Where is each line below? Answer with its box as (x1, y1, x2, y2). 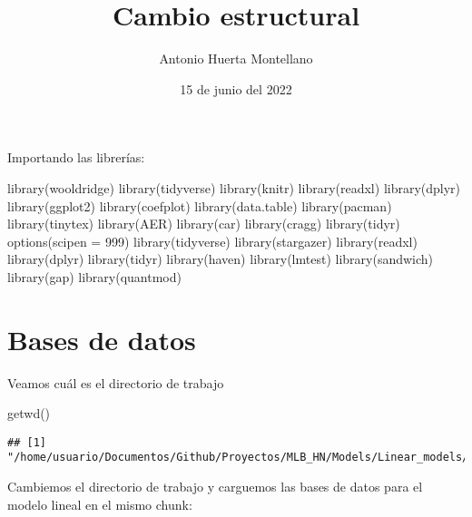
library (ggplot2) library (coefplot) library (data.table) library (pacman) (7, 196, 392, 215)
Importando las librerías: (7, 148, 145, 167)
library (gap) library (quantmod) (7, 267, 182, 286)
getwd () (7, 404, 51, 423)
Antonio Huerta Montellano (159, 49, 313, 68)
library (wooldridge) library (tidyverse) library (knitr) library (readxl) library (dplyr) (7, 178, 461, 197)
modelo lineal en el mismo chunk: (7, 494, 192, 513)
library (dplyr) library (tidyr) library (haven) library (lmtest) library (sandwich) (7, 249, 434, 268)
